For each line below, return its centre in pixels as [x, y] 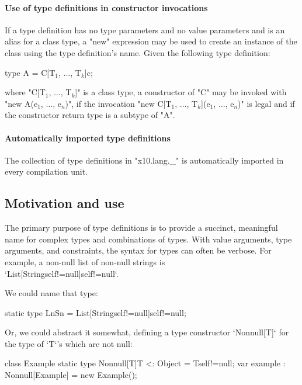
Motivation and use [65, 203]
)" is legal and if [266, 103]
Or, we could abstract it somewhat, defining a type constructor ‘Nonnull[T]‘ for [147, 332]
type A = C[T [30, 72]
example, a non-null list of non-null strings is [85, 261]
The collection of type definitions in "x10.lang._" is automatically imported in [144, 160]
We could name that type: [51, 293]
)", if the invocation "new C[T [118, 103]
